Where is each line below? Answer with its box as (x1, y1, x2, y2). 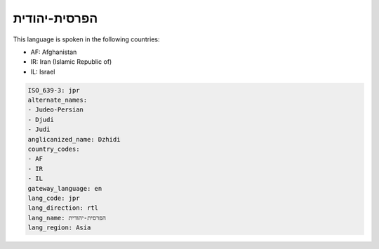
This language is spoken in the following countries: (13, 35, 160, 43)
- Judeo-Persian (27, 106, 84, 114)
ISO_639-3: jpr (27, 86, 80, 94)
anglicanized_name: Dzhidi (27, 135, 121, 143)
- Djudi (27, 116, 54, 123)
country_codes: (27, 145, 80, 154)
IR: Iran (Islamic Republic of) (30, 58, 112, 66)
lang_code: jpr (27, 194, 80, 202)
